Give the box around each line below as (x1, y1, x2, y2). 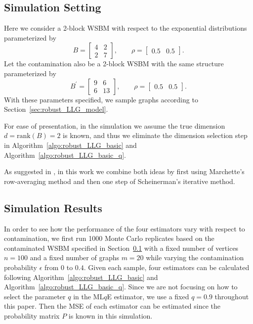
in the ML (73, 291, 104, 301)
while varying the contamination (146, 252, 244, 263)
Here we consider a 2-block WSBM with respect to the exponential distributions (4, 23, 247, 33)
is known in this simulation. (68, 310, 153, 321)
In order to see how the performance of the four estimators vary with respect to (4, 223, 245, 233)
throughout (214, 291, 249, 301)
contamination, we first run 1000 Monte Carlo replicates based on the (4, 233, 214, 243)
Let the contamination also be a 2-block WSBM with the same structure (4, 58, 224, 69)
